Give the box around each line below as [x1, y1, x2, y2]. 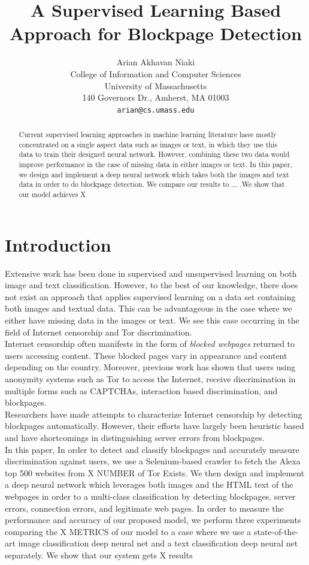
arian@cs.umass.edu [117, 105, 195, 114]
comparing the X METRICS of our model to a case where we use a [5, 525, 252, 537]
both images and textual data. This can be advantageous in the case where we [5, 302, 292, 315]
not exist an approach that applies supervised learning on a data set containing [5, 290, 296, 303]
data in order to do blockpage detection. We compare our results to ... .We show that [19, 179, 285, 189]
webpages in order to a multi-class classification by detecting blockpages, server [5, 490, 296, 502]
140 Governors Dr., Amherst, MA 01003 [82, 91, 229, 104]
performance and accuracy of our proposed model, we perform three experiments [5, 513, 301, 526]
